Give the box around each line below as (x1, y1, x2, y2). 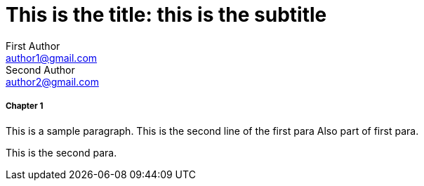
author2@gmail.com (6, 75, 99, 88)
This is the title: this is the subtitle (6, 3, 327, 27)
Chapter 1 (6, 101, 44, 112)
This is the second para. (6, 146, 117, 159)
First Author (6, 39, 60, 52)
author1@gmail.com (6, 51, 98, 64)
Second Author (6, 63, 75, 76)
